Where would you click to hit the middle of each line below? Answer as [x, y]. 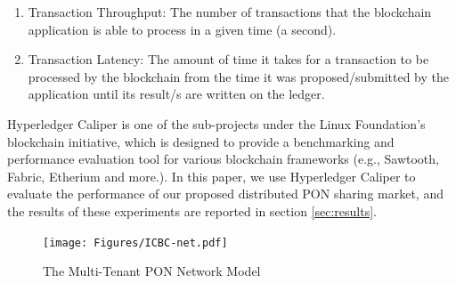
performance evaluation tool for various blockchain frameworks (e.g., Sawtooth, [223, 159]
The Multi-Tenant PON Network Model [152, 271]
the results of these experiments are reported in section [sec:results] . [192, 210]
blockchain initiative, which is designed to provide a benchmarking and [201, 141]
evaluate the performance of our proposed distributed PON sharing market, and [225, 194]
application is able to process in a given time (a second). [182, 29]
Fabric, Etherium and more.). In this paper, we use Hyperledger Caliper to [212, 176]
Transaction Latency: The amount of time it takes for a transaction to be [228, 59]
